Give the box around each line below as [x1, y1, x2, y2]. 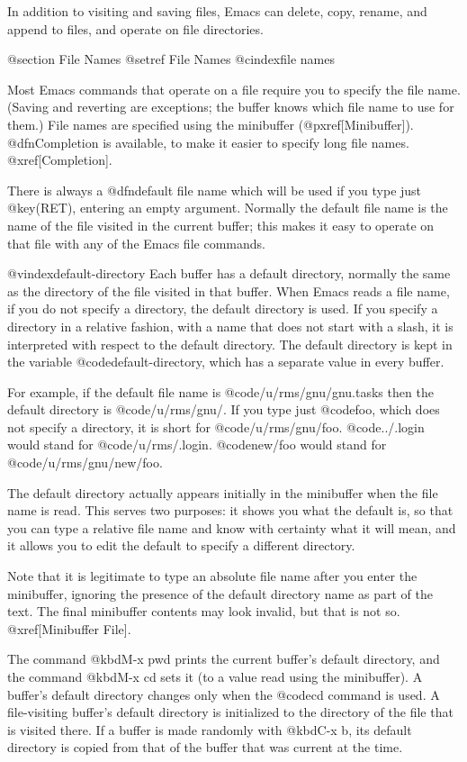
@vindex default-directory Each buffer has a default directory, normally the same [7, 264, 451, 283]
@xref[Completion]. [7, 150, 112, 169]
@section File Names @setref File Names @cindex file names [7, 50, 335, 68]
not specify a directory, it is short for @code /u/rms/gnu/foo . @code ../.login [7, 417, 425, 436]
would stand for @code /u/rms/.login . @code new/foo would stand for [7, 435, 387, 454]
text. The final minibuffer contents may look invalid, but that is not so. [7, 602, 400, 621]
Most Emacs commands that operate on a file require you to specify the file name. [7, 79, 461, 98]
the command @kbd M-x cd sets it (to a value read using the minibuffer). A [7, 667, 423, 685]
